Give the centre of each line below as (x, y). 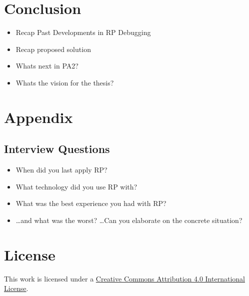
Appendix (38, 117)
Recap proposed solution (53, 49)
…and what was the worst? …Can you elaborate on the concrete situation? (129, 220)
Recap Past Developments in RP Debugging (83, 32)
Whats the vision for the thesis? (65, 82)
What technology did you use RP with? (76, 186)
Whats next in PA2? (47, 66)
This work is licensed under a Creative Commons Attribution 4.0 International (124, 278)
